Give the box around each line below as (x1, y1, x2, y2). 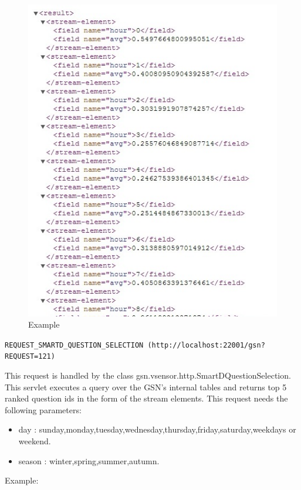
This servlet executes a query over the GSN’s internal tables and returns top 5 (5, 380, 287, 393)
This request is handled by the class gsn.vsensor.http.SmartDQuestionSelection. (5, 369, 291, 382)
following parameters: (5, 403, 82, 416)
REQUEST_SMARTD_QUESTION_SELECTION (5, 341, 144, 349)
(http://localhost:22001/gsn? (147, 341, 265, 349)
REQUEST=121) (5, 352, 55, 361)
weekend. (18, 435, 51, 447)
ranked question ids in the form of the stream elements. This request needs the (5, 392, 288, 404)
